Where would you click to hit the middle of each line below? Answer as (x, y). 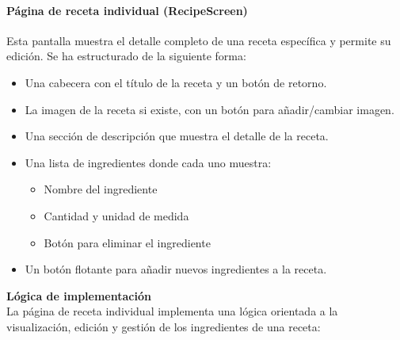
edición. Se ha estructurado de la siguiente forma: (126, 56)
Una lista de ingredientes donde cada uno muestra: (148, 162)
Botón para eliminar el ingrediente (127, 242)
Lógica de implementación (79, 295)
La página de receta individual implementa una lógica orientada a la (172, 311)
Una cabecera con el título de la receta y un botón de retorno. (176, 82)
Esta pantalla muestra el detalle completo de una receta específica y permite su (199, 40)
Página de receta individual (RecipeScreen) (127, 10)
